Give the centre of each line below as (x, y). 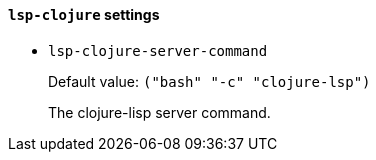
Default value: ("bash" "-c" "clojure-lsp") (209, 81)
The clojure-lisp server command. (159, 112)
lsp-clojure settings (84, 14)
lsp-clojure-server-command (158, 50)
